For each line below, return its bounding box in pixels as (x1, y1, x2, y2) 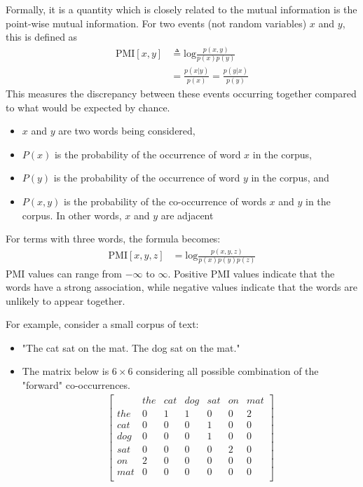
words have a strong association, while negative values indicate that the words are (6, 280, 357, 294)
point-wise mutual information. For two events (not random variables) (6, 15, 307, 30)
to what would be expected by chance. (6, 100, 170, 114)
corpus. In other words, (22, 207, 122, 222)
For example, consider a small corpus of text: (6, 317, 199, 331)
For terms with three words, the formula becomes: (6, 231, 221, 246)
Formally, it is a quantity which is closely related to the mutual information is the (6, 2, 357, 16)
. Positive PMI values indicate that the (167, 266, 335, 280)
